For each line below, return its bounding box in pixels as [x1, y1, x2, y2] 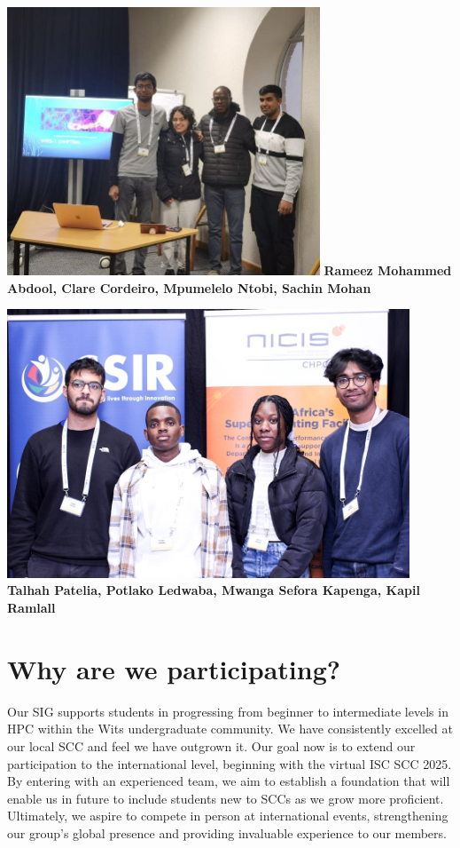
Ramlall [7, 598, 56, 616]
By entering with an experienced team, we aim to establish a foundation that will [7, 772, 450, 790]
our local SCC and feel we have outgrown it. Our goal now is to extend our [7, 736, 416, 755]
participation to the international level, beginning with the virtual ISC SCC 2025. [7, 754, 452, 773]
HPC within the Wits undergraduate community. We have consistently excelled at [7, 719, 453, 738]
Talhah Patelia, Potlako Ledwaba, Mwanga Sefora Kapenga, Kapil [7, 581, 420, 599]
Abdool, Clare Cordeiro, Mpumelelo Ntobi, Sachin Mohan [7, 278, 371, 297]
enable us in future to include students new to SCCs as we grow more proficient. [7, 789, 444, 807]
